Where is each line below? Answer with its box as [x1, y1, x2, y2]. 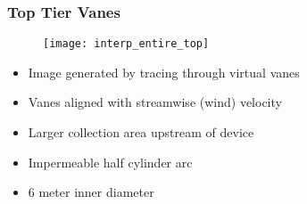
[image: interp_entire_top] [43, 37, 210, 51]
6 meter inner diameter [28, 183, 154, 201]
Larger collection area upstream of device [28, 123, 254, 142]
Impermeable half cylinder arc [28, 152, 193, 171]
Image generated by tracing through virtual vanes [28, 62, 300, 81]
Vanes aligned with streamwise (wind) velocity [28, 93, 282, 111]
